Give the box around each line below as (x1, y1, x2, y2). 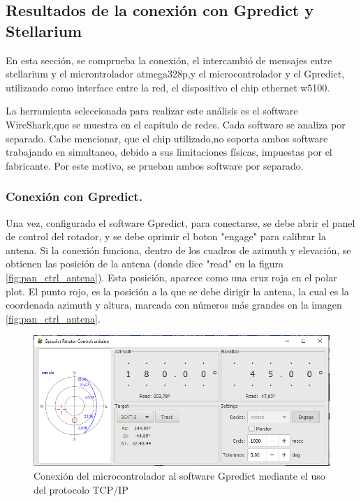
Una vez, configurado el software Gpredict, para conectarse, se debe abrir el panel (6, 215, 355, 230)
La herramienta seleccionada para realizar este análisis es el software (6, 103, 298, 118)
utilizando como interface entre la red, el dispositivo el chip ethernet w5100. (6, 80, 330, 94)
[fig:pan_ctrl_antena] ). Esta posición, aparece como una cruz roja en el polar (6, 270, 337, 284)
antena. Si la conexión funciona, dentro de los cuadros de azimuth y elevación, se (6, 242, 351, 257)
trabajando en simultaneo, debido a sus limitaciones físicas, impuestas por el (6, 145, 332, 159)
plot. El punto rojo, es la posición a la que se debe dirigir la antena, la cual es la (6, 283, 349, 298)
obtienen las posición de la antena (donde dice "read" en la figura (6, 256, 284, 271)
